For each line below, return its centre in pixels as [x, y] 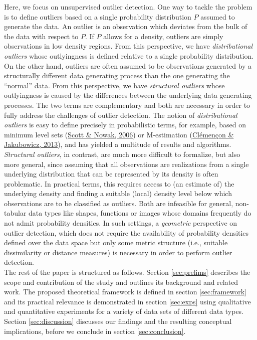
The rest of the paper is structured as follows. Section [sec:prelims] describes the [127, 272]
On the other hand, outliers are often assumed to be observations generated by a [128, 65]
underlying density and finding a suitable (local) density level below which [118, 193]
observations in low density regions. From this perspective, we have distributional [128, 46]
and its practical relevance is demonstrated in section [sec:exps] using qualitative [127, 301]
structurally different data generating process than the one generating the [117, 75]
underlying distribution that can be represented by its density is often [111, 174]
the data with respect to [41, 36]
